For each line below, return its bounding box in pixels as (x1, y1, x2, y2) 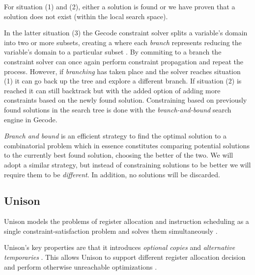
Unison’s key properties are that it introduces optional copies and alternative (4, 242, 235, 252)
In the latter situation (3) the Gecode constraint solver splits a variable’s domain (4, 27, 248, 38)
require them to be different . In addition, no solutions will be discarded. (4, 169, 220, 179)
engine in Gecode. (4, 114, 57, 124)
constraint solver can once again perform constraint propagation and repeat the (4, 56, 244, 66)
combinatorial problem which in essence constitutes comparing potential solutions (4, 140, 250, 150)
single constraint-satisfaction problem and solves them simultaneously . (4, 225, 218, 236)
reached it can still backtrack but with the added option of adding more (4, 85, 221, 95)
